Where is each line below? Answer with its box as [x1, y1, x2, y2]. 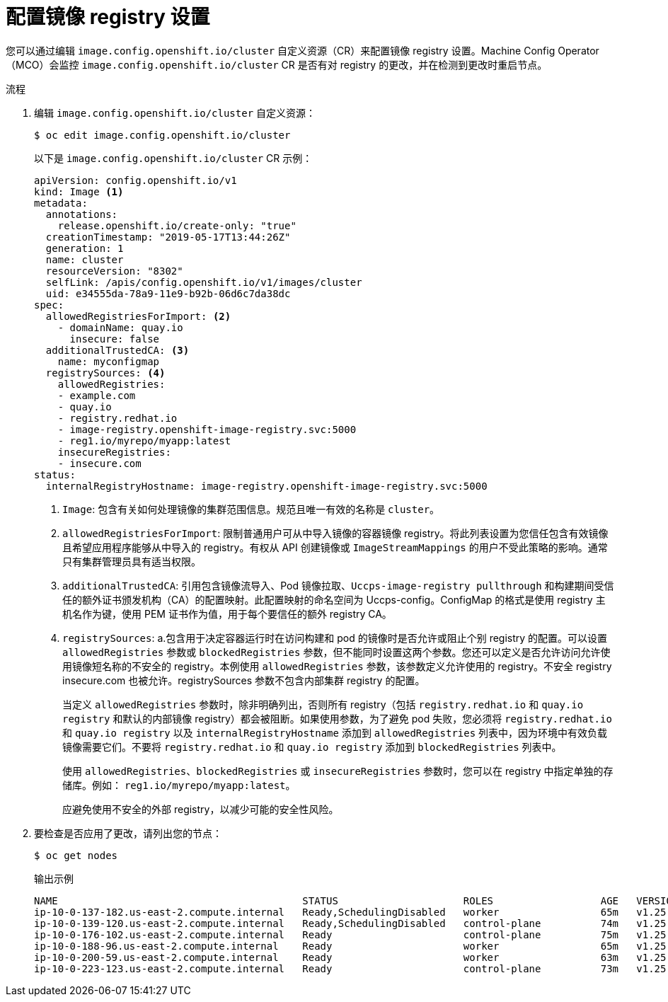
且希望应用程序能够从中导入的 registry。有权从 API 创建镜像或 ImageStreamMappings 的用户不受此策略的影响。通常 [62, 541, 608, 553]
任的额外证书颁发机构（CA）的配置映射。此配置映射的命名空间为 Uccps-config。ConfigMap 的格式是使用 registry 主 [62, 593, 606, 606]
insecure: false [69, 333, 160, 345]
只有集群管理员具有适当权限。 [62, 555, 201, 568]
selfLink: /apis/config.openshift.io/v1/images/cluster [45, 276, 362, 288]
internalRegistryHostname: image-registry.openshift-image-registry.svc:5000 [45, 480, 488, 492]
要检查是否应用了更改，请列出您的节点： [34, 827, 222, 839]
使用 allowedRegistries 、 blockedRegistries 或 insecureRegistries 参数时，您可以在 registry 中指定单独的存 [62, 764, 614, 777]
